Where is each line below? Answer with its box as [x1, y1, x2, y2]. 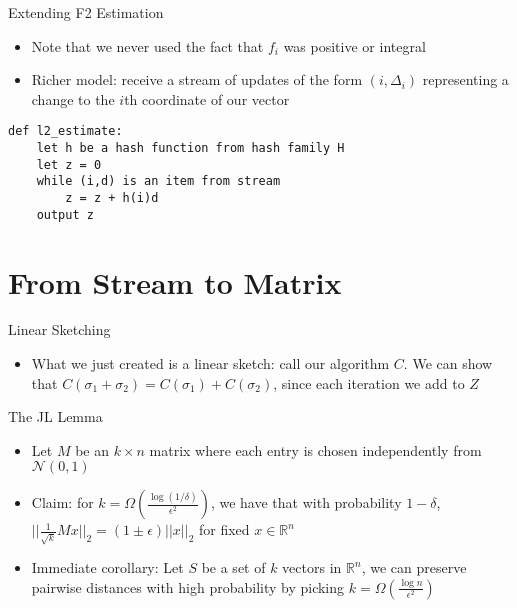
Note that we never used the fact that [31, 35, 264, 56]
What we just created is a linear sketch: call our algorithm [31, 353, 390, 374]
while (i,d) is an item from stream [36, 174, 281, 189]
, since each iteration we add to [273, 372, 465, 393]
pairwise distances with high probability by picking [31, 576, 345, 597]
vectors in [282, 557, 342, 578]
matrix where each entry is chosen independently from [149, 439, 482, 460]
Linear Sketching [8, 319, 111, 340]
